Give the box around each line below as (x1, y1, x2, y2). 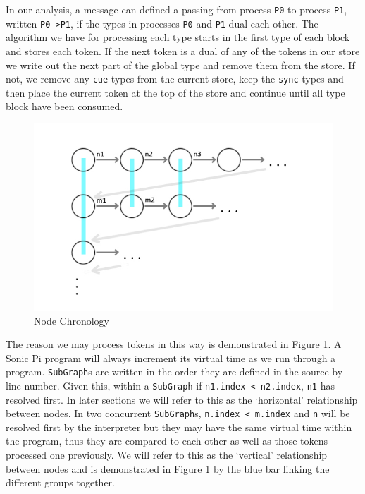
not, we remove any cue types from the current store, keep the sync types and (6, 71, 344, 86)
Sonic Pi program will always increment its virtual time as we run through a (6, 350, 336, 365)
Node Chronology (34, 313, 110, 327)
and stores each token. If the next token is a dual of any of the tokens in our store (6, 43, 360, 58)
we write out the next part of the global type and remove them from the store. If (6, 57, 355, 72)
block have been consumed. (6, 99, 123, 114)
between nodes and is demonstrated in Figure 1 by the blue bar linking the (6, 461, 330, 476)
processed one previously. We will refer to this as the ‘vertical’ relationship (6, 447, 328, 462)
